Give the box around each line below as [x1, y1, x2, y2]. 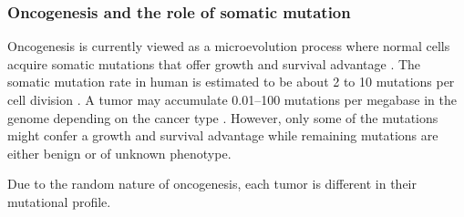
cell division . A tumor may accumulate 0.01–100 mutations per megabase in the [7, 90, 458, 108]
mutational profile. [7, 191, 111, 211]
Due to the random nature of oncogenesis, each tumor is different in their [7, 174, 417, 193]
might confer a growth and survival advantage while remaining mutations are [7, 126, 438, 145]
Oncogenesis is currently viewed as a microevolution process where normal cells [7, 36, 450, 56]
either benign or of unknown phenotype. [7, 143, 232, 162]
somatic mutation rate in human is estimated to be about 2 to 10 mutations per [7, 72, 455, 91]
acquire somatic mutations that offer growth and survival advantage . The [7, 54, 421, 73]
